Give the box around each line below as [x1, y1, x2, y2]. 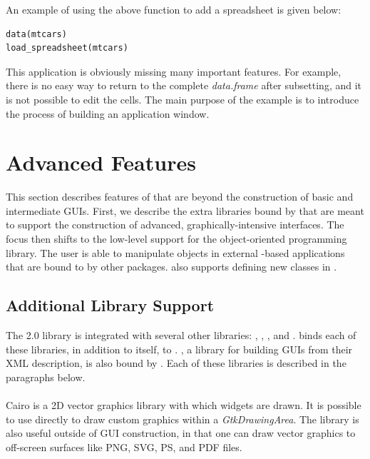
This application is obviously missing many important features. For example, [6, 64, 341, 79]
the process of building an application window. [6, 106, 210, 121]
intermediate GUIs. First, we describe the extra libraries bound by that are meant [6, 203, 364, 218]
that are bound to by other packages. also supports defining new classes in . [6, 259, 337, 274]
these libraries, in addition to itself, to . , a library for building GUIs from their [6, 341, 353, 356]
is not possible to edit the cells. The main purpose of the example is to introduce [6, 91, 359, 106]
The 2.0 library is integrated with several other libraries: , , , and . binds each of [6, 328, 356, 343]
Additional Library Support [6, 294, 215, 316]
